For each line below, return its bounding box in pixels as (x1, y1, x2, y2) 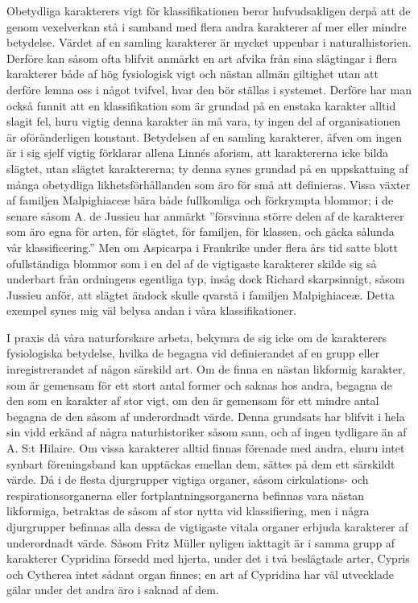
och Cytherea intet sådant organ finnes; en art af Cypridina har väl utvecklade (6, 565, 395, 582)
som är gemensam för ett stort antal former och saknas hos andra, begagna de (6, 376, 392, 393)
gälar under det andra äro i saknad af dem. (6, 581, 219, 598)
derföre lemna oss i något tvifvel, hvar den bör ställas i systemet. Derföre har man (6, 81, 412, 97)
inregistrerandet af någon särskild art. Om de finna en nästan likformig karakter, (6, 361, 406, 378)
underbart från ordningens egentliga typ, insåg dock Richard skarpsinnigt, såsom (6, 271, 405, 287)
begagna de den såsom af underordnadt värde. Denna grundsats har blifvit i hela (6, 407, 405, 424)
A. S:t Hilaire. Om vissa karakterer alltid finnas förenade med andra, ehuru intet (6, 440, 405, 456)
